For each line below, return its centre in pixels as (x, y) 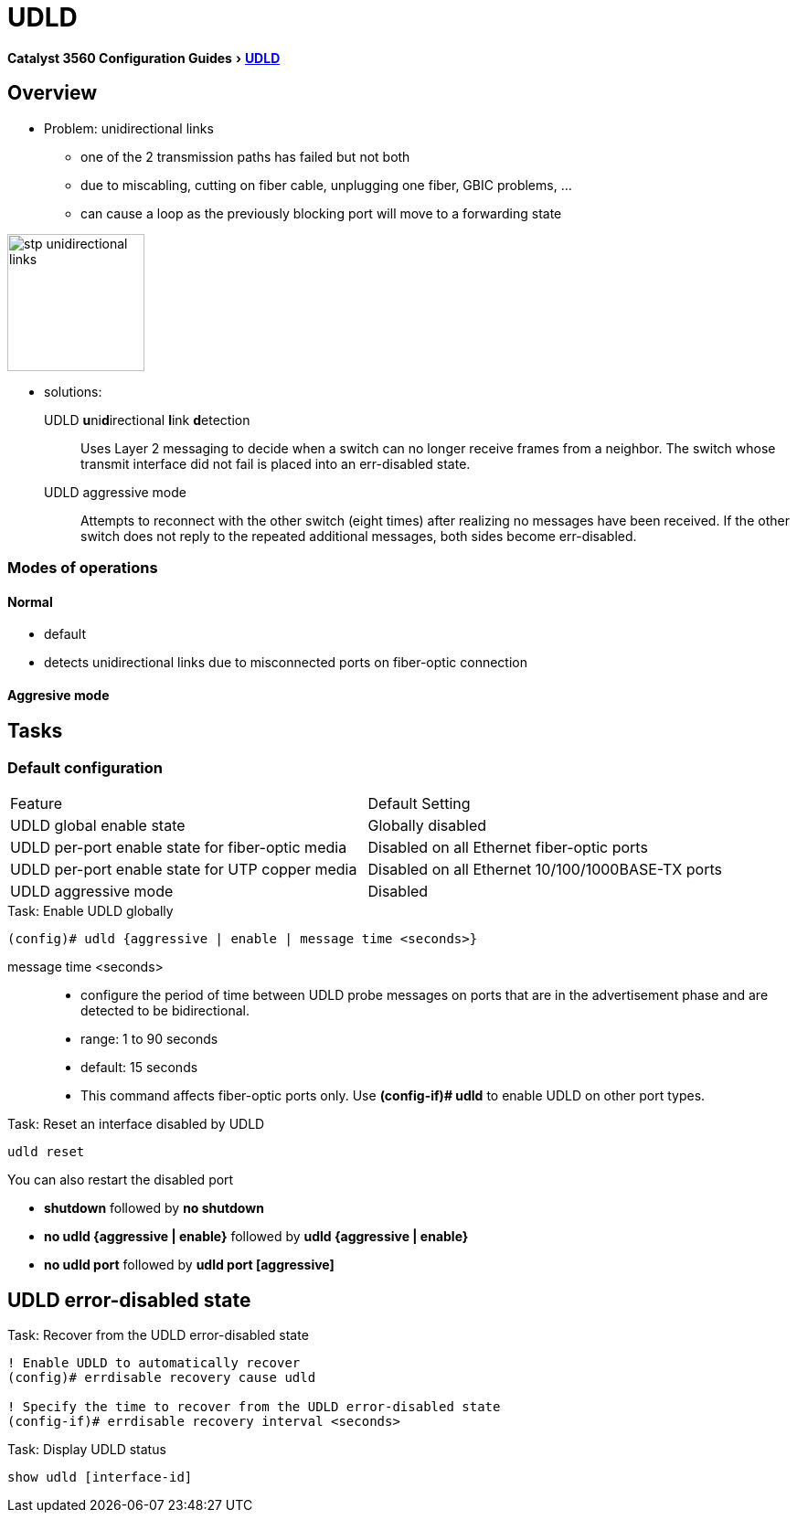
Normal (30, 601)
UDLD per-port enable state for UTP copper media (184, 870)
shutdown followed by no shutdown (154, 1208)
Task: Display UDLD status (87, 1450)
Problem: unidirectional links (129, 128)
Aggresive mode (58, 695)
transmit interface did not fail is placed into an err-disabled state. (276, 463)
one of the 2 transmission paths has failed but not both (245, 156)
